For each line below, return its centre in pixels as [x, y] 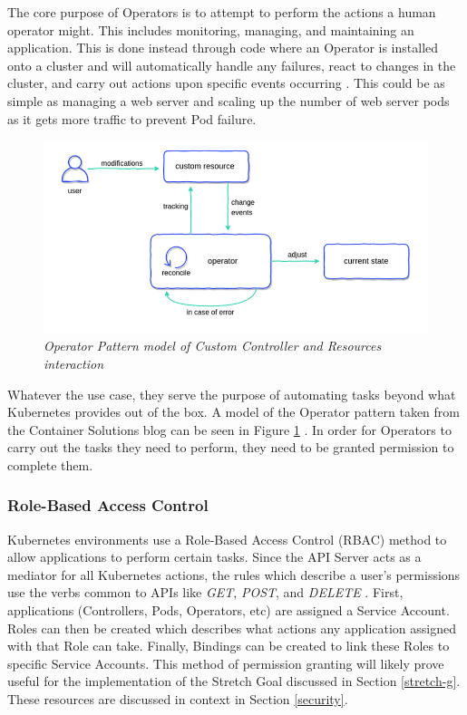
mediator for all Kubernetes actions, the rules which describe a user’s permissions [234, 574]
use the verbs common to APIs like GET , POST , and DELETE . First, [205, 592]
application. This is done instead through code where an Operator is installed [223, 48]
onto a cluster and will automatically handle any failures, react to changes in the [232, 65]
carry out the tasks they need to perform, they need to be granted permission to [231, 447]
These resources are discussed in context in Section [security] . [178, 699]
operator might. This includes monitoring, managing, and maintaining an [211, 29]
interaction [74, 363]
